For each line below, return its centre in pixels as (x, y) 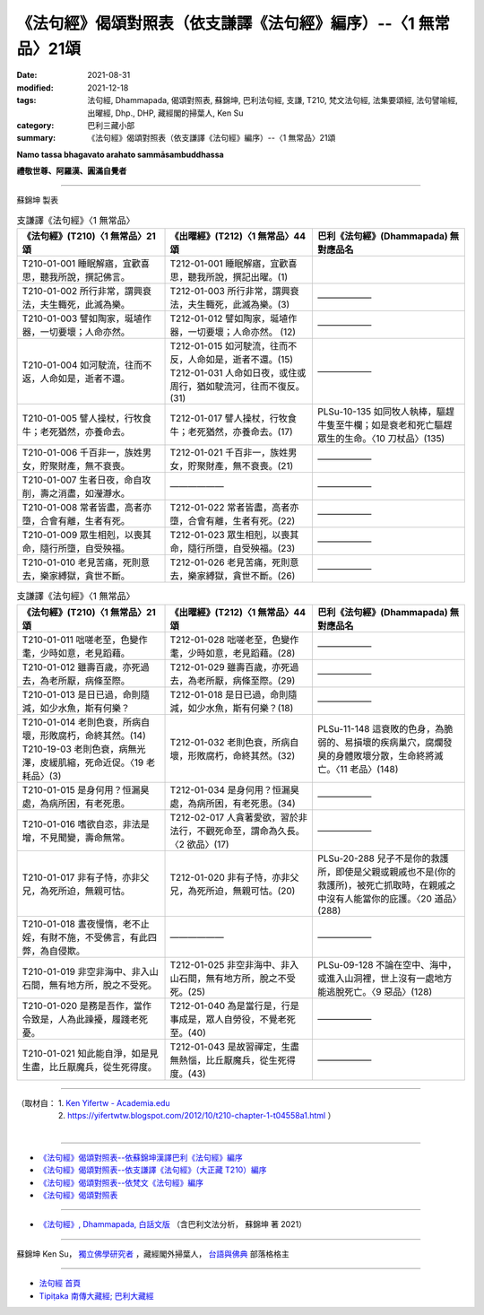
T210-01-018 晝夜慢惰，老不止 (86, 924)
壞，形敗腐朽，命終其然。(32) (233, 755)
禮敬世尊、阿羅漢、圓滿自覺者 (72, 171)
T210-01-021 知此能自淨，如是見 (90, 1053)
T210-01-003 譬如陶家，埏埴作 (87, 318)
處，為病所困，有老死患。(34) (233, 803)
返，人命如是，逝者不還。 (76, 379)
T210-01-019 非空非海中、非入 (86, 971)
